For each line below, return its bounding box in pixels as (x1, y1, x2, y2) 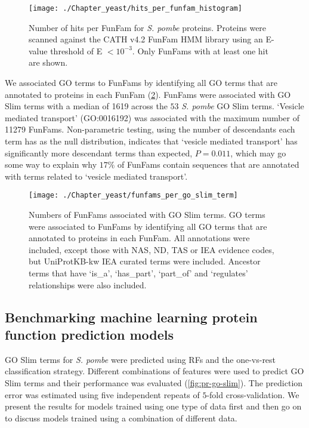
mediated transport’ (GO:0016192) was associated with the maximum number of (5, 111, 300, 124)
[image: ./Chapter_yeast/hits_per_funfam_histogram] (29, 4, 242, 13)
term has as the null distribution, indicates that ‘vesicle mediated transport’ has (5, 135, 298, 147)
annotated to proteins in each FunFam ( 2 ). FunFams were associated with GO (5, 88, 291, 100)
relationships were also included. (29, 278, 147, 291)
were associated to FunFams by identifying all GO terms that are (29, 220, 267, 232)
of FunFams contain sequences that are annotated (118, 158, 299, 171)
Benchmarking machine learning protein (5, 307, 258, 326)
